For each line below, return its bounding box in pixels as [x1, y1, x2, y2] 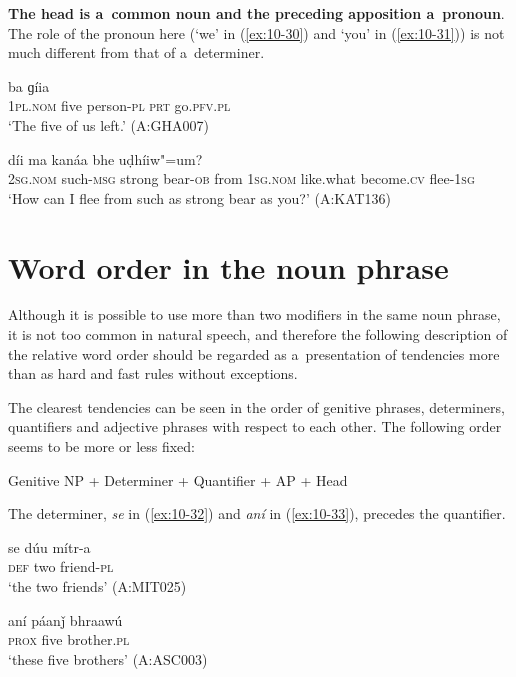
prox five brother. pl [8, 629, 130, 650]
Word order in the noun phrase [8, 246, 449, 287]
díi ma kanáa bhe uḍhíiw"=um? [8, 148, 203, 169]
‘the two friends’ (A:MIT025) [8, 576, 187, 596]
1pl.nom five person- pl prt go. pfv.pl [8, 95, 231, 116]
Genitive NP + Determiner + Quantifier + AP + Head [8, 469, 348, 490]
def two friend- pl [8, 556, 114, 577]
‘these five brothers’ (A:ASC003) [8, 648, 208, 669]
